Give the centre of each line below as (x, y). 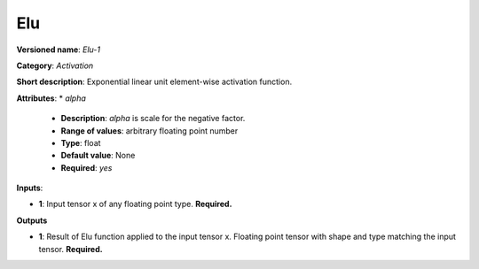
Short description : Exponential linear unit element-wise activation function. (154, 82)
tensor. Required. (71, 249)
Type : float (81, 142)
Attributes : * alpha (51, 98)
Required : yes (86, 167)
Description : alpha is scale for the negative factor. (153, 119)
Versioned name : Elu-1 (59, 50)
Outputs (32, 220)
